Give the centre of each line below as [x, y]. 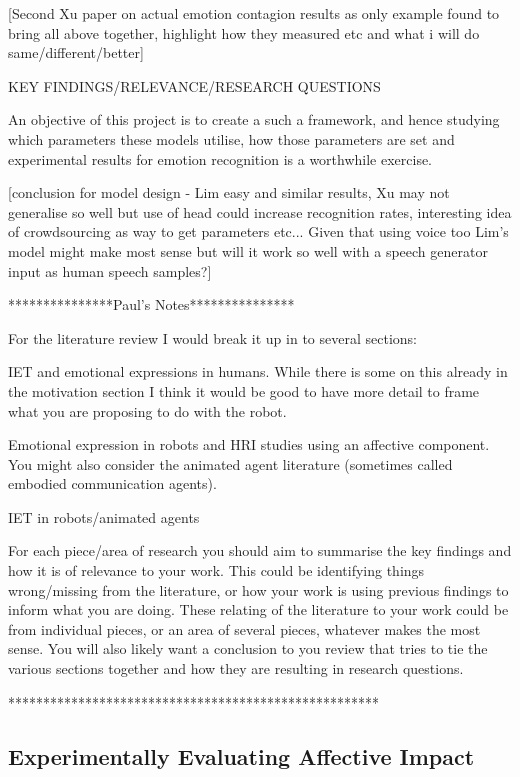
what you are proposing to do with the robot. [147, 410]
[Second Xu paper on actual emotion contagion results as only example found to [254, 13]
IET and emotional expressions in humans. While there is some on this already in [258, 371]
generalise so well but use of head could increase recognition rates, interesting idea [260, 211]
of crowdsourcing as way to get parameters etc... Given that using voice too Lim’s [258, 231]
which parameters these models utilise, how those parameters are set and [231, 138]
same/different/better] [76, 52]
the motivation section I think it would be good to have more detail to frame [244, 390]
